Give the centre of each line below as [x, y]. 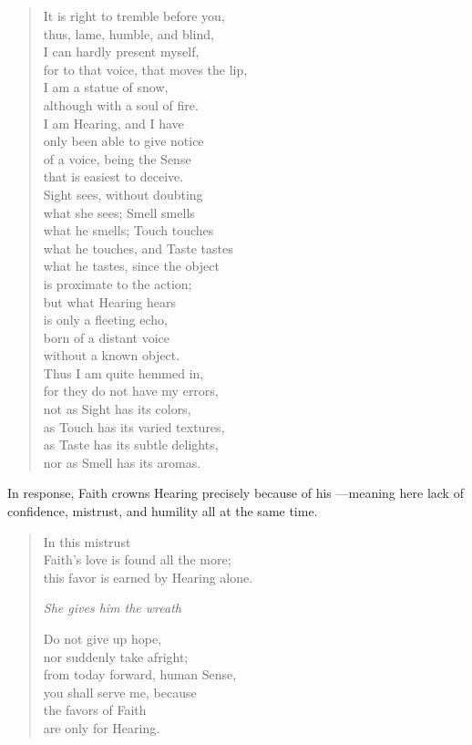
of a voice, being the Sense [117, 158]
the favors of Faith [95, 710]
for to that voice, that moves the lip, [145, 69]
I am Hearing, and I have [113, 123]
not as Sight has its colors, [117, 409]
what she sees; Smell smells [119, 212]
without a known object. [112, 355]
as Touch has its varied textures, [134, 426]
